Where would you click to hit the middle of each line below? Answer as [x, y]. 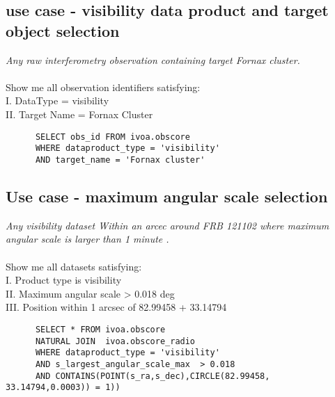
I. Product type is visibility [64, 280]
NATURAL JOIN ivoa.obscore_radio [115, 341]
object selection [63, 30]
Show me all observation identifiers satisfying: [103, 87]
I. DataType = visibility [57, 100]
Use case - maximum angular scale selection [167, 196]
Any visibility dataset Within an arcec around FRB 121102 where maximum [167, 225]
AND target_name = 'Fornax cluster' [120, 160]
